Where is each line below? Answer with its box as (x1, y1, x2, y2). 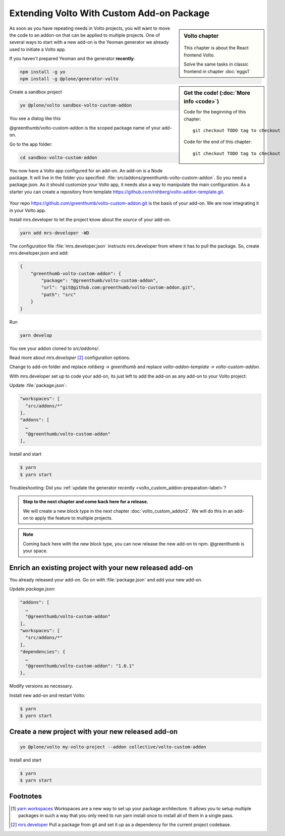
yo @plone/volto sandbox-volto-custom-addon (20, 102, 132, 108)
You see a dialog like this (9, 115, 61, 122)
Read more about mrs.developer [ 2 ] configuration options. (9, 354, 131, 361)
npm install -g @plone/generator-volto (20, 76, 119, 82)
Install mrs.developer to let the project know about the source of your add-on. (9, 216, 171, 222)
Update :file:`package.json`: (9, 382, 67, 388)
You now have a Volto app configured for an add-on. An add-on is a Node (9, 167, 163, 173)
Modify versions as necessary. (9, 683, 73, 689)
